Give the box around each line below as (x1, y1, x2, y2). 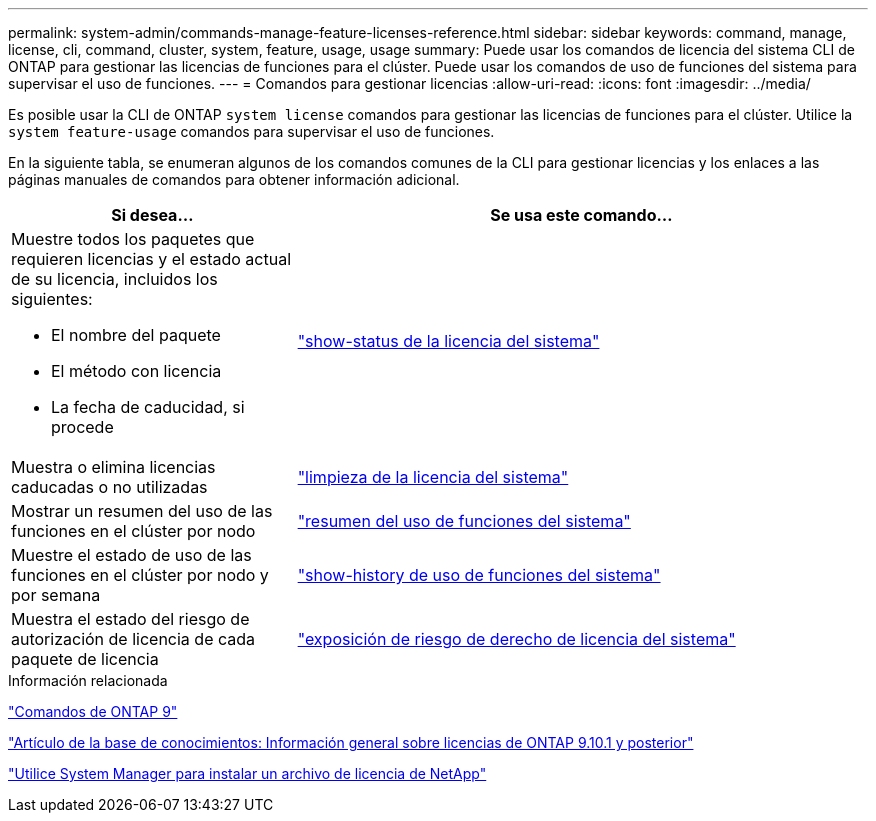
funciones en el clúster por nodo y (11, 565, 269, 585)
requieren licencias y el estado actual (11, 249, 292, 269)
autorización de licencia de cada (11, 629, 256, 649)
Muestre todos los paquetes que (11, 229, 255, 249)
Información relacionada (8, 672, 168, 689)
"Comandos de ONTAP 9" (8, 703, 178, 720)
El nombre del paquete (51, 325, 221, 345)
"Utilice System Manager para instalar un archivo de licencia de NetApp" (8, 765, 487, 782)
